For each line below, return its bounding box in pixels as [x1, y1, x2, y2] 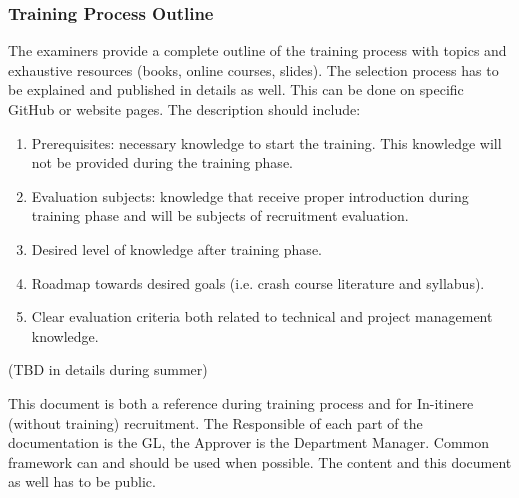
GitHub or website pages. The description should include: [8, 99, 361, 119]
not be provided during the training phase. [31, 152, 293, 173]
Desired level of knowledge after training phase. [31, 238, 322, 259]
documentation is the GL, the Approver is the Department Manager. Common [8, 432, 490, 453]
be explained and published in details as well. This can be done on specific [8, 79, 464, 100]
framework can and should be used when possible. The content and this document [8, 451, 512, 472]
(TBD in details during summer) [8, 359, 208, 380]
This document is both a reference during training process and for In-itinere [8, 392, 474, 413]
